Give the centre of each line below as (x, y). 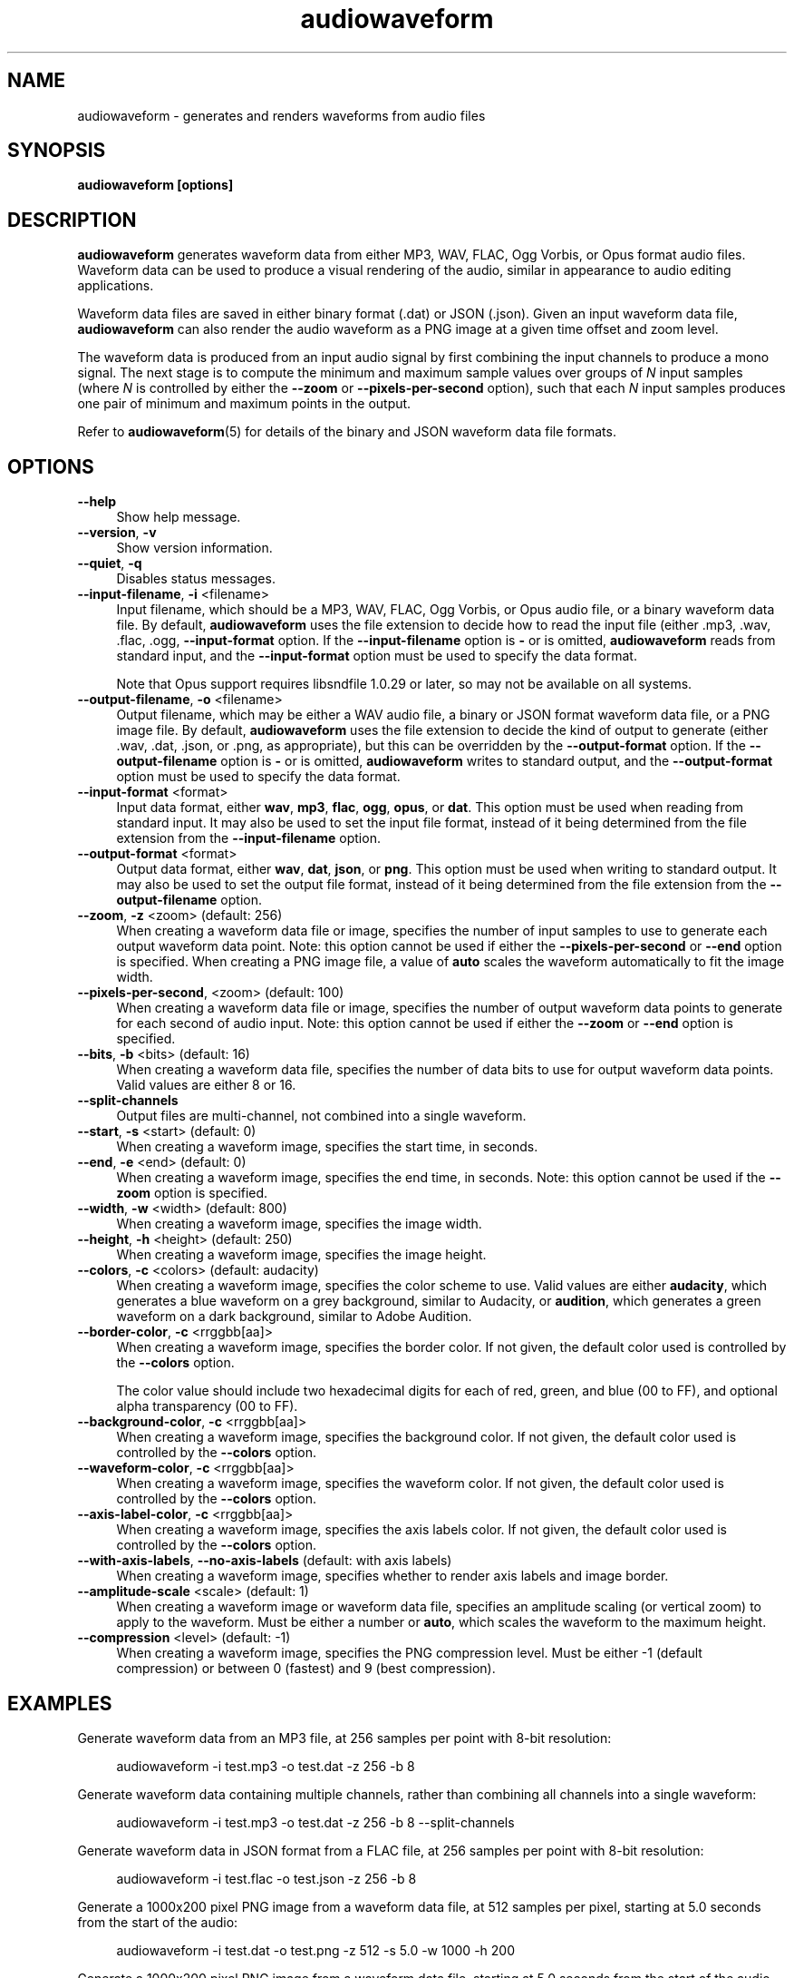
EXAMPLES (60, 1703)
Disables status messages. (196, 579)
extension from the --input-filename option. (248, 838)
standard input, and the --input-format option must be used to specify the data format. (377, 656)
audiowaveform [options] (155, 185)
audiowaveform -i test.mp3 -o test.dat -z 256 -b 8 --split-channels (315, 1822)
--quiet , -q (110, 563)
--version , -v (117, 533)
